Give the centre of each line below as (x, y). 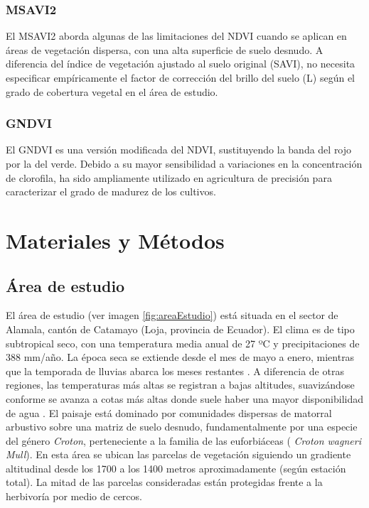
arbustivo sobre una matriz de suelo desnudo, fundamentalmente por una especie (182, 427)
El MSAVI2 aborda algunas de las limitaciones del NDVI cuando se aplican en (176, 36)
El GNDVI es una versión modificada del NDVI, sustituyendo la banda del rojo (179, 150)
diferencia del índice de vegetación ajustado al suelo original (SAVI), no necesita (181, 64)
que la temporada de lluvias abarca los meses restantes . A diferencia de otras (175, 371)
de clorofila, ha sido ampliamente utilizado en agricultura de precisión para (169, 177)
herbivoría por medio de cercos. (74, 496)
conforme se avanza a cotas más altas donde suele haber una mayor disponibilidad (185, 398)
